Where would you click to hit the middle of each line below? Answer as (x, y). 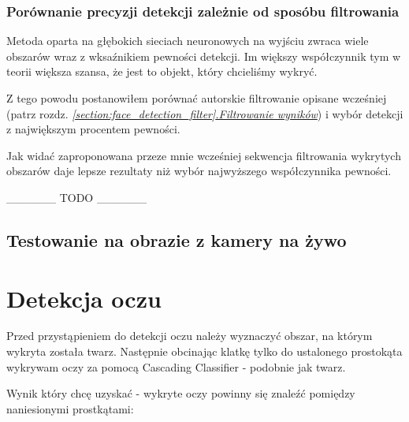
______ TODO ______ (76, 197)
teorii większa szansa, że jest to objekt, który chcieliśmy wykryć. (162, 71)
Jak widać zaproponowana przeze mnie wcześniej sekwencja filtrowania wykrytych (204, 155)
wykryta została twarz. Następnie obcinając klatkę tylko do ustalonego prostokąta (204, 351)
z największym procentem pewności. (93, 129)
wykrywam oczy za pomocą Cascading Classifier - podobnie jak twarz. (176, 366)
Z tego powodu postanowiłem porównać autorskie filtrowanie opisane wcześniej (197, 98)
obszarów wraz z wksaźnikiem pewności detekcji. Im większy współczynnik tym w (204, 56)
